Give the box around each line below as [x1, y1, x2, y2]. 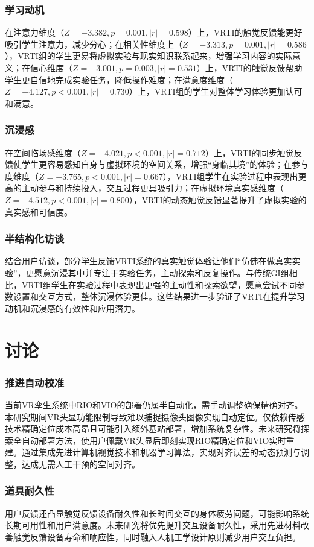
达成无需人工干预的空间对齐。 [21, 457, 140, 470]
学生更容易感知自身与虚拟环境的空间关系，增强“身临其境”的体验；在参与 [21, 158, 309, 171]
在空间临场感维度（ [5, 146, 81, 159]
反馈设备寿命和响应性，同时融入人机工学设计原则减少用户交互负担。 [30, 530, 301, 543]
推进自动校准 [5, 375, 65, 390]
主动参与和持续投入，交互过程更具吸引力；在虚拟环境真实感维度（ [21, 182, 284, 194]
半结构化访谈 [5, 231, 65, 246]
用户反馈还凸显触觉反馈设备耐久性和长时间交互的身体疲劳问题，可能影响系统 [5, 507, 309, 519]
